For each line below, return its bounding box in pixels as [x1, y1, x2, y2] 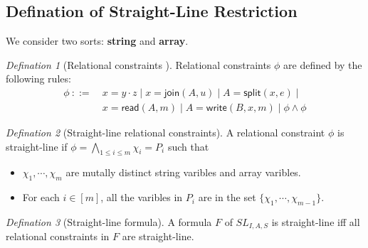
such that [167, 139, 209, 153]
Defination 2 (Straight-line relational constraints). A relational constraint [6, 125, 325, 140]
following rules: [6, 71, 71, 86]
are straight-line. [122, 229, 194, 244]
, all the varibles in [100, 190, 183, 205]
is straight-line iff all [271, 215, 360, 230]
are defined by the [283, 57, 362, 72]
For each [22, 190, 60, 205]
